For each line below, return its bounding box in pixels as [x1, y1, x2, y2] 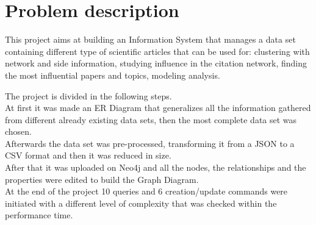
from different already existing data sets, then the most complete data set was [5, 113, 297, 126]
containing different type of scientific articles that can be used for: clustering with [5, 45, 310, 57]
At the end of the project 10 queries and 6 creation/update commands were [5, 185, 288, 198]
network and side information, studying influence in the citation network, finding [5, 57, 307, 70]
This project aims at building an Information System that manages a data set [5, 33, 296, 46]
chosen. [5, 125, 32, 138]
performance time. [5, 209, 73, 221]
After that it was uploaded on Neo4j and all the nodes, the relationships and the [5, 161, 306, 174]
